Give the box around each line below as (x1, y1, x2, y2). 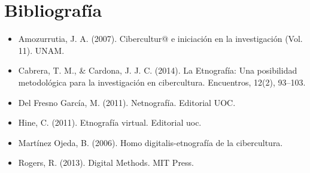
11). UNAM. (18, 44, 65, 56)
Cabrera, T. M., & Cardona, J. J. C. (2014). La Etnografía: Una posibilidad (18, 64, 297, 77)
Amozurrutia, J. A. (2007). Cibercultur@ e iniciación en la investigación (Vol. (18, 32, 303, 45)
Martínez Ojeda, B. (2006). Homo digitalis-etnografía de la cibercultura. (18, 136, 283, 148)
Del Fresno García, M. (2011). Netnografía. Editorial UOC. (18, 96, 236, 108)
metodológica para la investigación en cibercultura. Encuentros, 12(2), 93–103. (18, 75, 306, 88)
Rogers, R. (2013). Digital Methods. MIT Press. (18, 156, 194, 169)
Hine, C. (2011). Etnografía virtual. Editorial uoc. (18, 116, 202, 129)
